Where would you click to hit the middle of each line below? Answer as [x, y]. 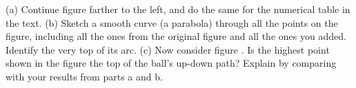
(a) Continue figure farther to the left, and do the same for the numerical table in [178, 9]
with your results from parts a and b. [84, 76]
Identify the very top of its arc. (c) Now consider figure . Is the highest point [168, 49]
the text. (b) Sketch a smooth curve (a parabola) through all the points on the [172, 22]
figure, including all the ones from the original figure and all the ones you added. [176, 36]
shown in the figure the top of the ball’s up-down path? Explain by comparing [171, 63]
